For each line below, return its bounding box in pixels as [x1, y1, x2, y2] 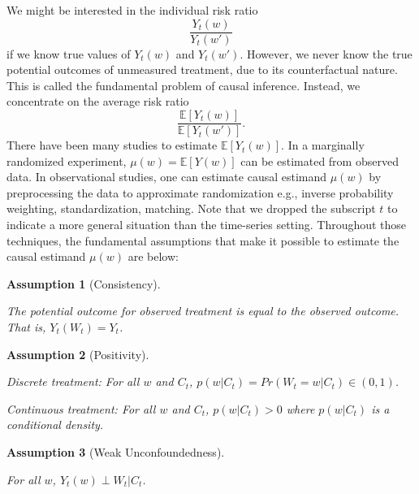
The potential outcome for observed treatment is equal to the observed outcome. [6, 302, 400, 319]
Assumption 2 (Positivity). [6, 345, 149, 362]
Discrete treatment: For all [6, 373, 140, 390]
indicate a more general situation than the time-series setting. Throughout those [6, 216, 407, 233]
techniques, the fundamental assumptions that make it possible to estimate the [6, 232, 400, 249]
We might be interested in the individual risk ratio [6, 2, 258, 18]
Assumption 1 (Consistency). [6, 275, 161, 292]
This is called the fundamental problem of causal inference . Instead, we [6, 76, 361, 93]
